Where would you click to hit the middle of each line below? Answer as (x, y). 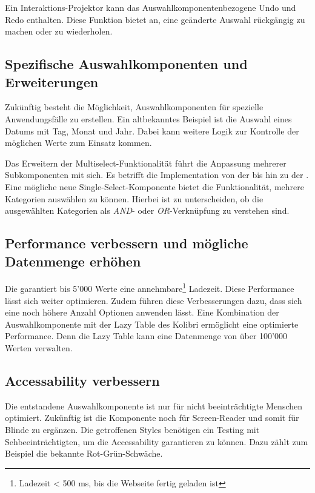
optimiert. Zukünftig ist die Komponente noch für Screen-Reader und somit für (152, 418)
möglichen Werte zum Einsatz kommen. (78, 143)
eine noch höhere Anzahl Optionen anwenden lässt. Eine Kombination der (142, 312)
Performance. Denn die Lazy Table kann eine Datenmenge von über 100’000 (146, 336)
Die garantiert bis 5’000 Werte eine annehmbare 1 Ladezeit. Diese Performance (150, 287)
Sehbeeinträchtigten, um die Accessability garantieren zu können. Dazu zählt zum (157, 441)
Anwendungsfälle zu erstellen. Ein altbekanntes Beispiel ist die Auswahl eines (148, 118)
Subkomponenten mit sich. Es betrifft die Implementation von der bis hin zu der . (157, 175)
